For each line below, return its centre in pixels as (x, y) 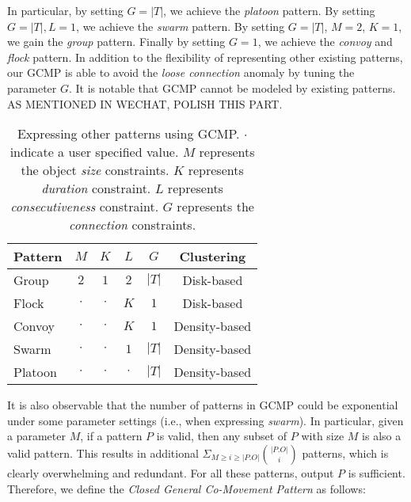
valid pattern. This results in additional (103, 453)
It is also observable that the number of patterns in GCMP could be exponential (203, 405)
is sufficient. (377, 472)
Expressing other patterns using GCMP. (128, 134)
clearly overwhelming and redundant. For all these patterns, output (171, 472)
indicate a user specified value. (94, 152)
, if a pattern (111, 436)
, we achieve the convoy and (325, 42)
